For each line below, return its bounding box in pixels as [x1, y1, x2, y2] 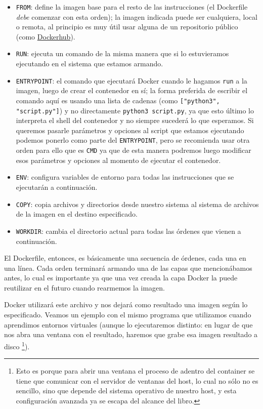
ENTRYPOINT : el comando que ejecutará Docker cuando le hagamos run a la [16, 75, 247, 86]
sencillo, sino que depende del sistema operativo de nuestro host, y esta [16, 385, 237, 396]
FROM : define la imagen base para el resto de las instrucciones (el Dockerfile [16, 2, 248, 12]
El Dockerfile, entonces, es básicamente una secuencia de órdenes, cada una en [4, 253, 246, 263]
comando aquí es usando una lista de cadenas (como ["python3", [16, 95, 220, 105]
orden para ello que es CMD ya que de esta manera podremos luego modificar [16, 145, 251, 155]
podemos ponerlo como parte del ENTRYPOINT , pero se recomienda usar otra [16, 135, 250, 145]
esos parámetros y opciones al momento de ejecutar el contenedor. [16, 154, 221, 165]
